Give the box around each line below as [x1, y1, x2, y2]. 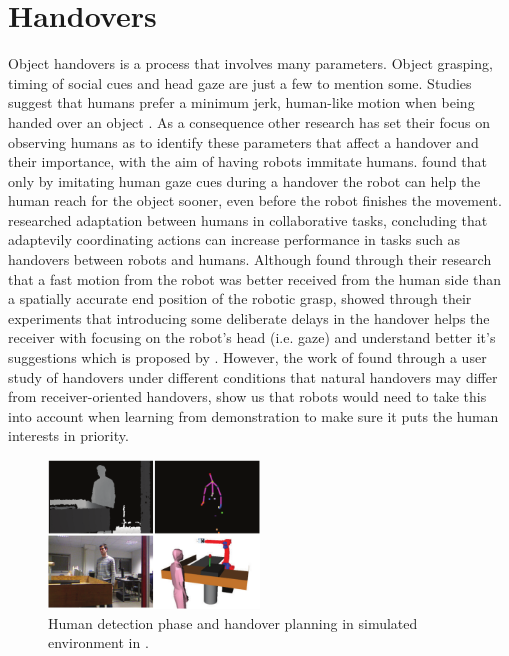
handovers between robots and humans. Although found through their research [8, 249, 492, 270]
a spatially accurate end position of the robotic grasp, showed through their [8, 288, 472, 309]
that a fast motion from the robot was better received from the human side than [8, 268, 502, 289]
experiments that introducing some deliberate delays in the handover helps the [8, 307, 490, 328]
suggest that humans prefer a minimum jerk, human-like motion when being [8, 92, 475, 113]
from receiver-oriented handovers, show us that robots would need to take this [8, 386, 487, 407]
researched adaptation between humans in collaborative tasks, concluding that [8, 209, 488, 230]
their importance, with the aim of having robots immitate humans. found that [8, 151, 488, 172]
